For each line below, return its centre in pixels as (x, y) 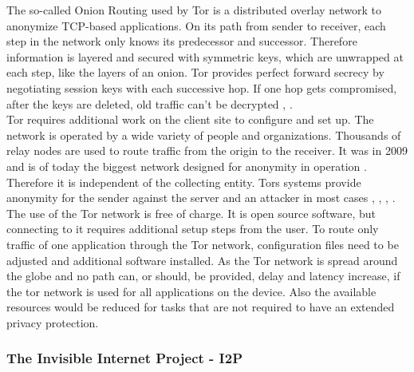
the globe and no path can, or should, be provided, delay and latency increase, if (203, 276)
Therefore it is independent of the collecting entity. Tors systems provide (184, 182)
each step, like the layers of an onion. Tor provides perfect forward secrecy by (195, 72)
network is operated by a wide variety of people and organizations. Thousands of (204, 135)
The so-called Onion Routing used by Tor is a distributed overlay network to (194, 10)
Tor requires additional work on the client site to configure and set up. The (190, 119)
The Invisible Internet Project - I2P (125, 358)
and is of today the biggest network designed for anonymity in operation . (187, 166)
